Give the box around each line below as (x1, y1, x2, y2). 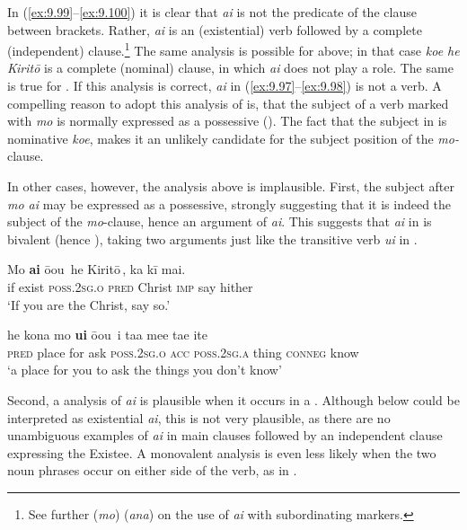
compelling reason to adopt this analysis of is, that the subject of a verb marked (7, 93, 449, 112)
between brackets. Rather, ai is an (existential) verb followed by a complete (7, 20, 422, 39)
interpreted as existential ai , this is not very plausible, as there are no (7, 408, 391, 427)
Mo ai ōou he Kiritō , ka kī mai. (7, 260, 186, 278)
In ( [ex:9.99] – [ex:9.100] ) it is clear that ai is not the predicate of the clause (7, 3, 417, 21)
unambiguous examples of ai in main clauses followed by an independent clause (7, 426, 443, 445)
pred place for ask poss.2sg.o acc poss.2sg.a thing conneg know (7, 342, 359, 361)
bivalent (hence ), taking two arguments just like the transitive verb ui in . (7, 229, 418, 248)
